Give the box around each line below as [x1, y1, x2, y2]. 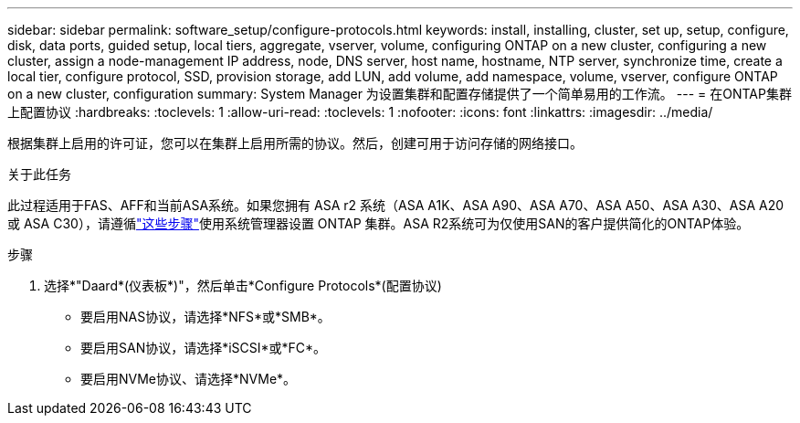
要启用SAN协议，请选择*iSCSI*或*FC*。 [80, 340, 327, 355]
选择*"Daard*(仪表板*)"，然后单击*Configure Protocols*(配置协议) [44, 278, 442, 293]
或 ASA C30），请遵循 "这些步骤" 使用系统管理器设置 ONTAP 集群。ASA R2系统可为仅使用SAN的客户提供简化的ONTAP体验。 [7, 216, 750, 231]
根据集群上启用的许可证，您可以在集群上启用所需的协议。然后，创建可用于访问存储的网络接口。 [7, 135, 583, 151]
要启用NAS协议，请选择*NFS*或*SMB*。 [80, 309, 331, 324]
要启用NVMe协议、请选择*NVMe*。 [80, 371, 297, 386]
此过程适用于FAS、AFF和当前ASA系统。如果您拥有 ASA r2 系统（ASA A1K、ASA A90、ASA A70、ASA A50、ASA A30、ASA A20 [7, 197, 784, 213]
